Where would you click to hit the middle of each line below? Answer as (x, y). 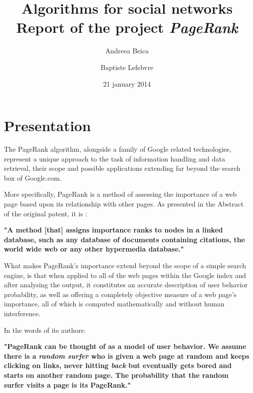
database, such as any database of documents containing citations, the (125, 239)
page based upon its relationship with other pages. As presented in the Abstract (124, 204)
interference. (22, 313)
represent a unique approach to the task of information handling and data (115, 158)
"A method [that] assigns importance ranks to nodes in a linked (114, 230)
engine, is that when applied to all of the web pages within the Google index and (125, 275)
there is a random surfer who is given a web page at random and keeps (127, 356)
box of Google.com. (33, 177)
